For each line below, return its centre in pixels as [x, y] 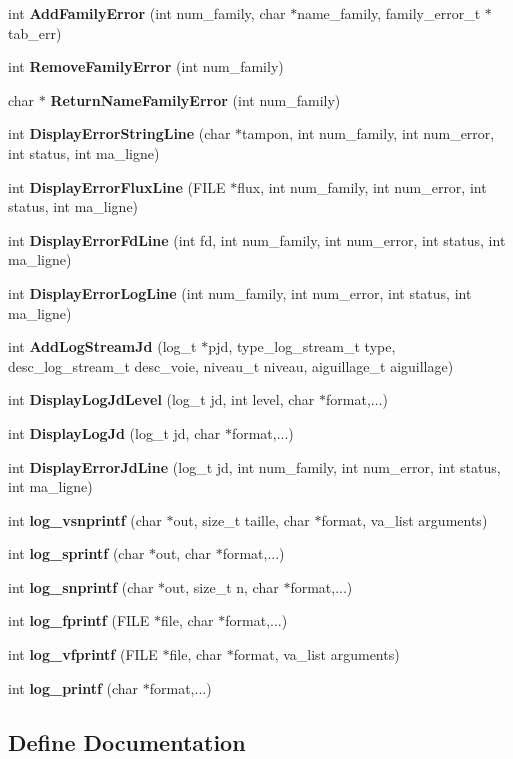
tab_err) [35, 32]
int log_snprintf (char [81, 586]
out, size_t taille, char [241, 519]
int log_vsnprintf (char [85, 519]
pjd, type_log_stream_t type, [302, 346]
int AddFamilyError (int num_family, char [147, 13]
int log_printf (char [73, 687]
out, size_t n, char [222, 586]
